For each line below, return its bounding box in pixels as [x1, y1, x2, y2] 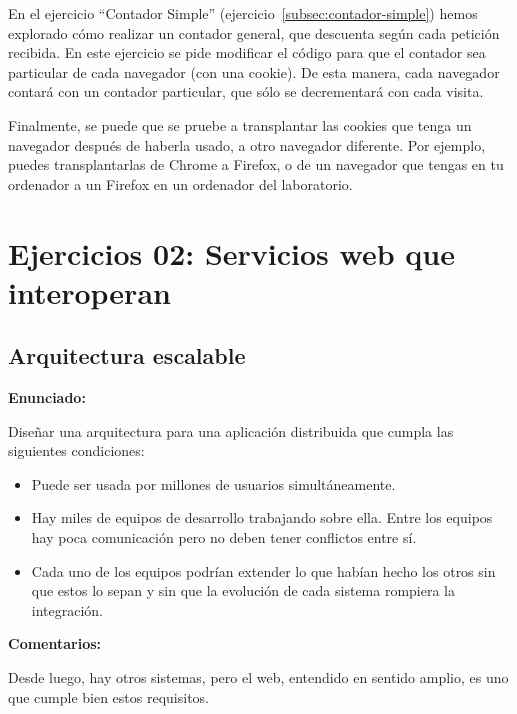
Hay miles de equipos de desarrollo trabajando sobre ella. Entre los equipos [31, 507, 493, 528]
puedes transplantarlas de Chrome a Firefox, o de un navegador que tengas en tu [8, 154, 504, 175]
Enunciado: [8, 387, 86, 408]
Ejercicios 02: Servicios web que [8, 232, 455, 273]
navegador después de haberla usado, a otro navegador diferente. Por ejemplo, [8, 134, 486, 155]
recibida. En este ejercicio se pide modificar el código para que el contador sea [8, 42, 486, 63]
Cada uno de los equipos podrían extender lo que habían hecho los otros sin [31, 560, 496, 581]
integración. [31, 599, 104, 620]
